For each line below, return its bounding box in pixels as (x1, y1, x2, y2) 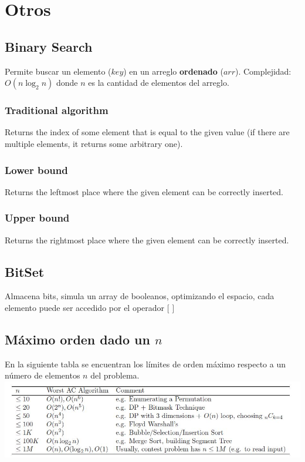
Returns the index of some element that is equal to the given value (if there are (5, 126, 290, 138)
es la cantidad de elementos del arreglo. (88, 76, 229, 89)
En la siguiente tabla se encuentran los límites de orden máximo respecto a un (5, 357, 286, 370)
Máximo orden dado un (5, 330, 150, 348)
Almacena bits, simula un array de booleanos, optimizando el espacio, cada (5, 290, 274, 302)
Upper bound (5, 210, 70, 225)
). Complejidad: (235, 65, 292, 77)
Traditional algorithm (5, 103, 109, 118)
